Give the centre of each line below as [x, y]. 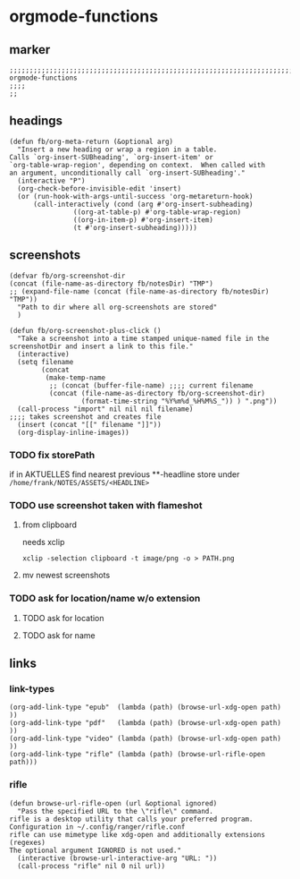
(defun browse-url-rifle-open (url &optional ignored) [113, 803]
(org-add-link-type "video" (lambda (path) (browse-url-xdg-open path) [145, 739]
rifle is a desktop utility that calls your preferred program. [131, 819]
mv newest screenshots [66, 576]
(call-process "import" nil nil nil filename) [105, 409]
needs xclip [43, 542]
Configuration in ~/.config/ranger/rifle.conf [97, 827]
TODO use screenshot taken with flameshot [106, 505]
